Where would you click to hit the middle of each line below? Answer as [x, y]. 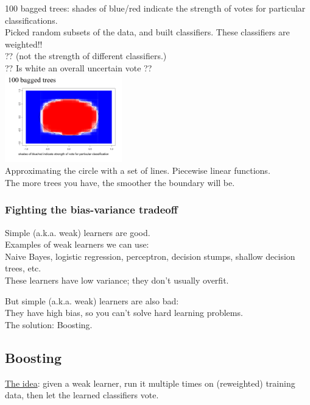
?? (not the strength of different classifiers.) [86, 56]
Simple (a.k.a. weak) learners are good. [78, 232]
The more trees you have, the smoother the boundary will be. [120, 182]
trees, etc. [23, 268]
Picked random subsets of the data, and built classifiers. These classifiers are [147, 32]
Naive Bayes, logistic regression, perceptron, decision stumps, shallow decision [150, 256]
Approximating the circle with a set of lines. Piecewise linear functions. [138, 170]
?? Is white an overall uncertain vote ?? [79, 67]
